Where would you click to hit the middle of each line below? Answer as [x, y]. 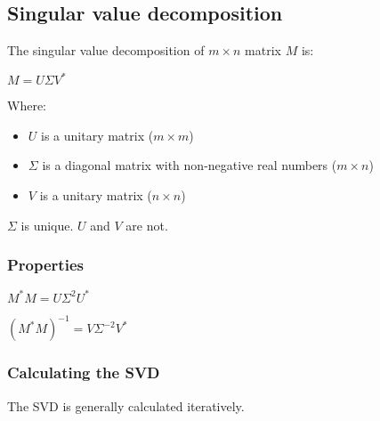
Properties [45, 265]
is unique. [47, 225]
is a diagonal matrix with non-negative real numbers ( [190, 165]
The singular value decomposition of [106, 50]
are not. [147, 225]
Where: [27, 105]
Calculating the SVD [84, 372]
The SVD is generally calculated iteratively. [126, 405]
